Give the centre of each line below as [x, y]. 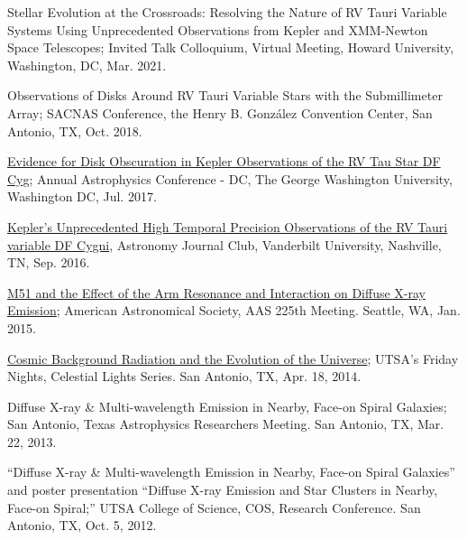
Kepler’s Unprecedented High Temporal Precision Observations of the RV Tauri [228, 226]
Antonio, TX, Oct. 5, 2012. [82, 525]
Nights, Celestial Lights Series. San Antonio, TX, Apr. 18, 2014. [184, 376]
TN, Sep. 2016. [49, 262]
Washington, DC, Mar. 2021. [87, 65]
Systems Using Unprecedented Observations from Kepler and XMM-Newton [218, 29]
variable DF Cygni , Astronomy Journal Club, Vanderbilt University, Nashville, [224, 244]
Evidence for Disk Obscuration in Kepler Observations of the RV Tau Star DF [224, 161]
